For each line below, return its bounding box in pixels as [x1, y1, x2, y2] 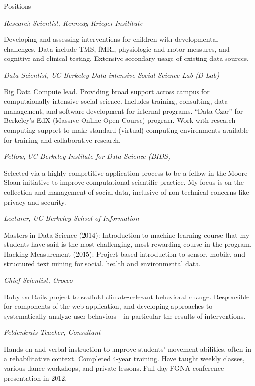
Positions [4, 1, 31, 11]
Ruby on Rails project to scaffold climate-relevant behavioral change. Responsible [4, 291, 250, 301]
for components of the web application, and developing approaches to [4, 301, 213, 311]
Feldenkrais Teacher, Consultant [4, 327, 101, 337]
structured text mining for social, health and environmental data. [4, 258, 201, 268]
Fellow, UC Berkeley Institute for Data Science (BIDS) [4, 151, 170, 161]
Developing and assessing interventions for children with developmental [4, 34, 218, 44]
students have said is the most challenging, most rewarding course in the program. [4, 239, 252, 249]
